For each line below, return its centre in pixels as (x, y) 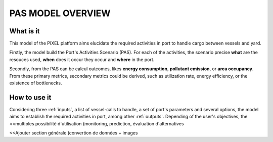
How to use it (30, 97)
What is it (25, 31)
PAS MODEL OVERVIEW (60, 13)
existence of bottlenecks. (36, 83)
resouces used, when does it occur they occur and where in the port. (82, 59)
